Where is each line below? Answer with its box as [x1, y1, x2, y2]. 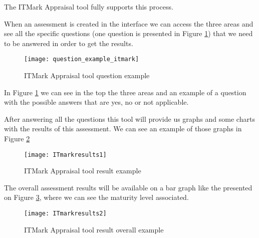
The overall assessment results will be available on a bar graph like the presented [4, 182, 252, 192]
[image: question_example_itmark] [24, 56, 139, 63]
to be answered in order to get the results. [4, 38, 133, 48]
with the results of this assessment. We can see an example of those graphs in [4, 123, 242, 134]
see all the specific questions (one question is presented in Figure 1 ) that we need [4, 28, 253, 39]
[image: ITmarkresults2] [24, 210, 107, 217]
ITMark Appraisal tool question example [24, 70, 150, 81]
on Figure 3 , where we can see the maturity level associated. [4, 192, 189, 202]
